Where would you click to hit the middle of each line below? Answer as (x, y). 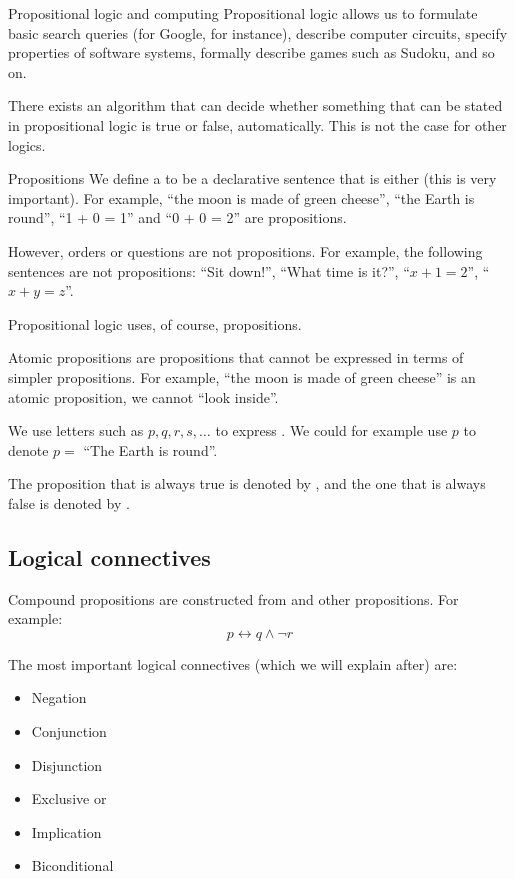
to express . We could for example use (331, 430)
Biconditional (72, 865)
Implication (66, 831)
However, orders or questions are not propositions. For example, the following (245, 250)
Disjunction (67, 764)
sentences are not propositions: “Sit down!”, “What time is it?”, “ (209, 270)
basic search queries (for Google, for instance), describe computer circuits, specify (258, 32)
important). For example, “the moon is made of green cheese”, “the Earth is (241, 197)
